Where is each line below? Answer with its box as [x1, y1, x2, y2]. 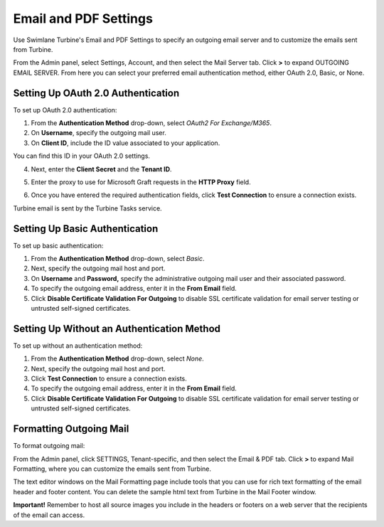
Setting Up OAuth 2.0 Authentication [13, 87, 180, 99]
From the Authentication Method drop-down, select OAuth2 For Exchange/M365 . [31, 119, 272, 127]
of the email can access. [13, 511, 85, 519]
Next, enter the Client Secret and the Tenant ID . [31, 164, 172, 174]
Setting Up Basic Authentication [13, 223, 159, 235]
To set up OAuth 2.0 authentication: [13, 105, 117, 114]
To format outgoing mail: [13, 442, 85, 450]
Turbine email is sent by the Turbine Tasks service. [13, 203, 163, 213]
